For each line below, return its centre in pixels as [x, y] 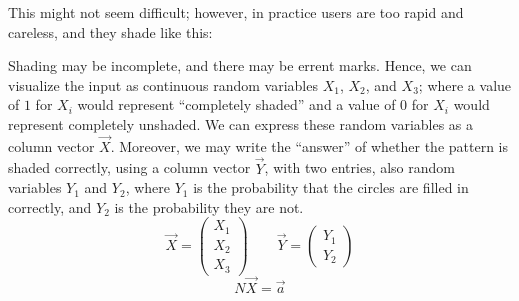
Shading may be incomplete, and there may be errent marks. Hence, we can [240, 65]
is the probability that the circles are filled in [331, 187]
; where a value [465, 84]
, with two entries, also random [359, 167]
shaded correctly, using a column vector [129, 167]
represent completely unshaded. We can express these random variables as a [241, 123]
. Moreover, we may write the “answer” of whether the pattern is [309, 145]
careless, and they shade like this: [110, 31]
